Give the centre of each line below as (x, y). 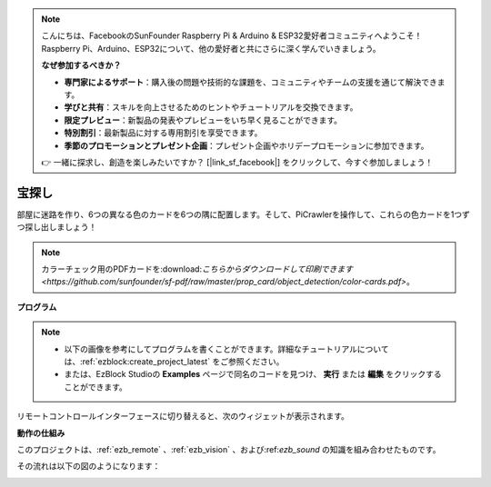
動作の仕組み (41, 432)
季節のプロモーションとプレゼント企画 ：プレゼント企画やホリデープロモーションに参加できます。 (246, 145)
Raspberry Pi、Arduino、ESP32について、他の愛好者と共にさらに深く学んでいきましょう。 (211, 48)
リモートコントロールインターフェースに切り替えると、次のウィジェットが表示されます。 (183, 416)
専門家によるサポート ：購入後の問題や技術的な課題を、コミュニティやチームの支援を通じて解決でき (251, 82)
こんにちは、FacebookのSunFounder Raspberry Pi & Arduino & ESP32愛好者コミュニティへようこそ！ (232, 35)
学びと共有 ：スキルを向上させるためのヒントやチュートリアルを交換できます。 (211, 107)
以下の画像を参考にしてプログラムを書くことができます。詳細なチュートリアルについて (227, 349)
